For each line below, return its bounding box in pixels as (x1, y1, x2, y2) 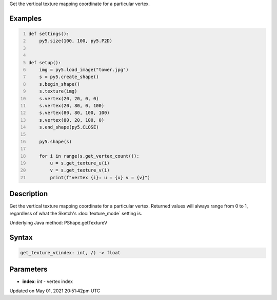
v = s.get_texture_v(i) (50, 167, 110, 173)
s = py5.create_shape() (39, 74, 100, 80)
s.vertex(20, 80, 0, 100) (39, 103, 105, 108)
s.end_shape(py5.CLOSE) (39, 124, 100, 130)
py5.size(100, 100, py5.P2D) (39, 38, 113, 44)
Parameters (9, 265, 48, 273)
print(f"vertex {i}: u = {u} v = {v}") (50, 175, 151, 180)
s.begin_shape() (39, 81, 81, 87)
